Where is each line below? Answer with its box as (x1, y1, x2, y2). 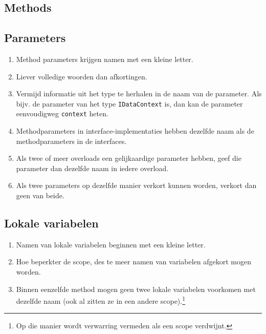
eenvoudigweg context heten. (16, 108, 108, 119)
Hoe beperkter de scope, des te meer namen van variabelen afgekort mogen (16, 256, 251, 267)
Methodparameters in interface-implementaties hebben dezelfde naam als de (16, 126, 254, 136)
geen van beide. (16, 190, 64, 201)
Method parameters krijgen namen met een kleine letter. (16, 53, 193, 64)
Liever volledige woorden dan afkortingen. (16, 71, 147, 81)
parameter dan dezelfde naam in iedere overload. (16, 162, 169, 173)
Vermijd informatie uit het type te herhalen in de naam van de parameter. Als (16, 88, 262, 99)
